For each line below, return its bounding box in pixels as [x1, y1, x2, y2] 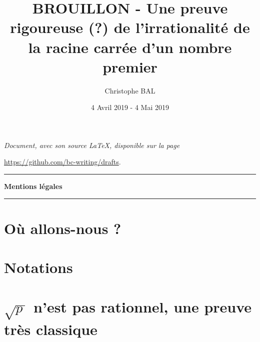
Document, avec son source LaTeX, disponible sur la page [4, 139, 180, 150]
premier [102, 56, 157, 76]
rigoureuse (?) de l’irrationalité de [10, 17, 250, 37]
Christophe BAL [104, 85, 155, 95]
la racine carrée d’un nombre [28, 36, 232, 57]
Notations [4, 257, 73, 277]
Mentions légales [4, 181, 62, 191]
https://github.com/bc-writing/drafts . [4, 156, 121, 167]
